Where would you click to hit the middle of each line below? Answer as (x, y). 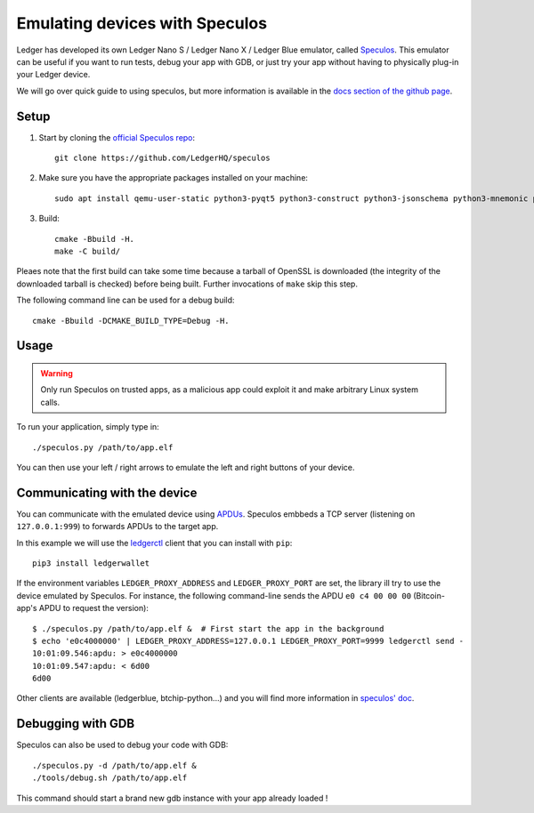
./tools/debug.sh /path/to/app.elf (110, 778)
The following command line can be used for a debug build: (125, 300)
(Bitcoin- (429, 595)
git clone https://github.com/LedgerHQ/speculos (162, 158)
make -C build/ (88, 251)
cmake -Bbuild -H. (95, 239)
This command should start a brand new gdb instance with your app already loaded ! (172, 798)
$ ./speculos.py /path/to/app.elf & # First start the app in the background (208, 628)
